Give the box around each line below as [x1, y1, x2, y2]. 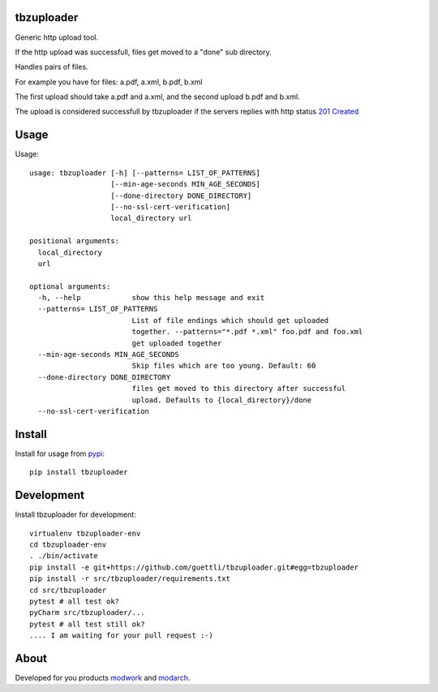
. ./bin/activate [29, 552, 98, 561]
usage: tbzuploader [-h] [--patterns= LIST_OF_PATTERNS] [29, 168, 261, 178]
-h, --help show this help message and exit [37, 293, 265, 303]
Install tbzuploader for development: [15, 509, 137, 519]
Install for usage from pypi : [15, 449, 105, 458]
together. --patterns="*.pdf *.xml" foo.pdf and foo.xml [131, 327, 363, 337]
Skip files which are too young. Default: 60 [131, 361, 316, 371]
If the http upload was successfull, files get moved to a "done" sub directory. [15, 47, 272, 57]
